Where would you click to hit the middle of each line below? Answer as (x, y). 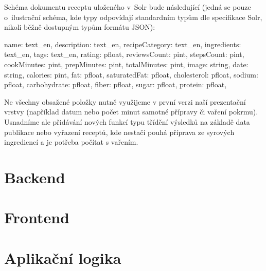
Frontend (37, 217)
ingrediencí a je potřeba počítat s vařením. (71, 142)
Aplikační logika (63, 257)
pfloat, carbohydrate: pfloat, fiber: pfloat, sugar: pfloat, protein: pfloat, (116, 84)
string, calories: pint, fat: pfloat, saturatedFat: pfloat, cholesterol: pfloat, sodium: (131, 74)
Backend (35, 177)
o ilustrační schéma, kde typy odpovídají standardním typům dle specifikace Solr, (133, 17)
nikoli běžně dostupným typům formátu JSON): (80, 27)
